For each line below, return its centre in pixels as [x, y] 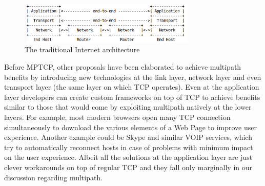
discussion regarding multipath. [54, 177]
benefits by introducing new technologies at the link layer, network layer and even [133, 77]
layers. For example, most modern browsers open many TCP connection [117, 117]
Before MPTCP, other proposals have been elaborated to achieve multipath [123, 66]
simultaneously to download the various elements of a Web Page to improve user [130, 127]
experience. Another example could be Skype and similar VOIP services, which [128, 137]
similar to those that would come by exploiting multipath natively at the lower [128, 107]
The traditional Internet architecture [82, 49]
